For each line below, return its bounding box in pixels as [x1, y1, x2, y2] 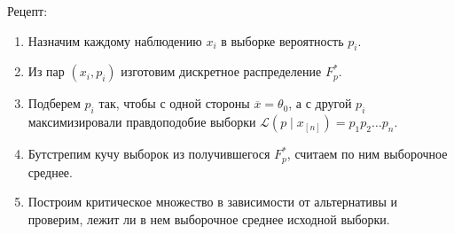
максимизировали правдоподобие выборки [27, 113, 256, 131]
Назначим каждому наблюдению [27, 31, 202, 50]
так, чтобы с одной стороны [98, 94, 250, 113]
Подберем [27, 94, 81, 113]
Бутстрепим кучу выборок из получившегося [27, 144, 270, 163]
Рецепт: [7, 2, 48, 19]
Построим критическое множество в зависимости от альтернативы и [27, 192, 397, 211]
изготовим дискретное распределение [121, 62, 322, 81]
